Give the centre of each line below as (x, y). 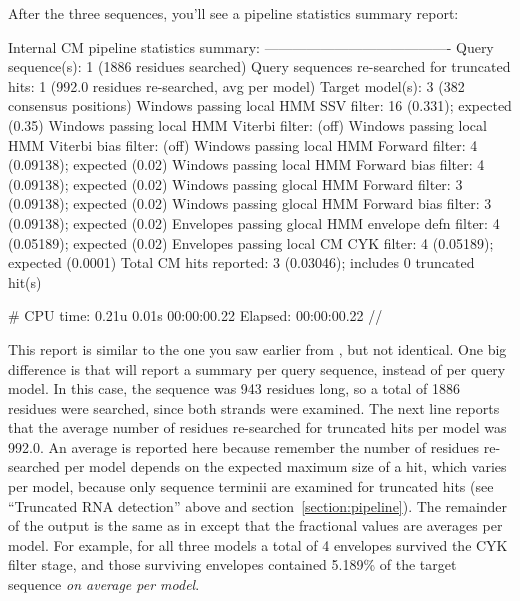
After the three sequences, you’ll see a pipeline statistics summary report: (233, 13)
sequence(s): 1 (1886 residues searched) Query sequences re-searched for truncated (259, 66)
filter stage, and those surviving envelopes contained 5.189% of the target (232, 564)
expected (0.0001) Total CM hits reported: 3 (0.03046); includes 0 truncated (241, 262)
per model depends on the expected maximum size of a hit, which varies (285, 466)
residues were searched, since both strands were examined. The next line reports (254, 407)
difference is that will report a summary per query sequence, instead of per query (257, 368)
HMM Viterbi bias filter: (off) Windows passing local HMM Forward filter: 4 (243, 144)
